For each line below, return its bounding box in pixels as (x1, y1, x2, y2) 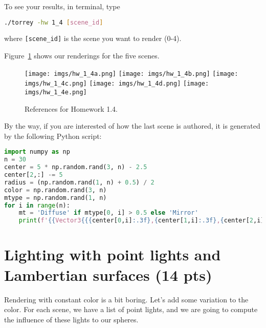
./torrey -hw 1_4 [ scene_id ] (4, 18, 103, 26)
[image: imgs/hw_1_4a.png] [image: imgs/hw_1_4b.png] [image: (25, 70, 238, 77)
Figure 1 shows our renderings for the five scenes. (4, 50, 160, 61)
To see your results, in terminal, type (4, 1, 120, 11)
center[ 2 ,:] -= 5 (4, 171, 63, 179)
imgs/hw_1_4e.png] (25, 89, 87, 96)
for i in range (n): (4, 201, 70, 209)
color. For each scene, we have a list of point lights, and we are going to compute (4, 304, 258, 315)
